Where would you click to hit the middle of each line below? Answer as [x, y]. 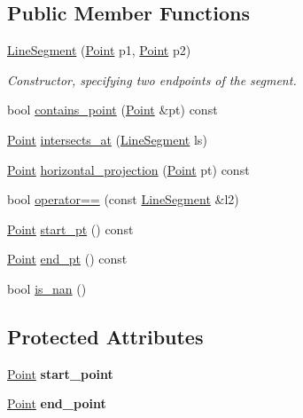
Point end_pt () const [67, 259]
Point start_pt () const [70, 229]
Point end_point [57, 403]
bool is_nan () [47, 288]
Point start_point [60, 373]
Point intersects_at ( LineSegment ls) [107, 139]
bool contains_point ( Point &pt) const [113, 110]
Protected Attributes [105, 336]
